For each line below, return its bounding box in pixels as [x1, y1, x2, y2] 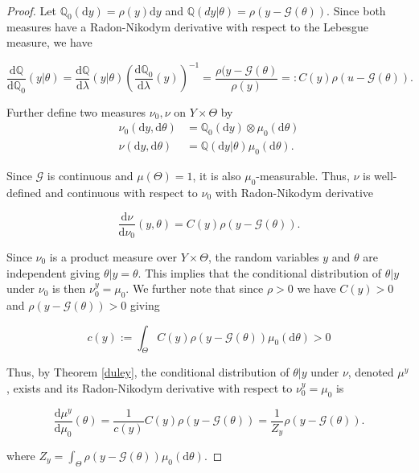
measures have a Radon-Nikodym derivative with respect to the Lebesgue [6, 18, 368, 35]
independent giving [6, 264, 101, 281]
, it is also [192, 167, 241, 184]
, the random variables [208, 249, 319, 265]
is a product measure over [49, 249, 177, 265]
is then [51, 280, 86, 297]
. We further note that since [125, 280, 264, 297]
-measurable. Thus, [256, 167, 350, 184]
